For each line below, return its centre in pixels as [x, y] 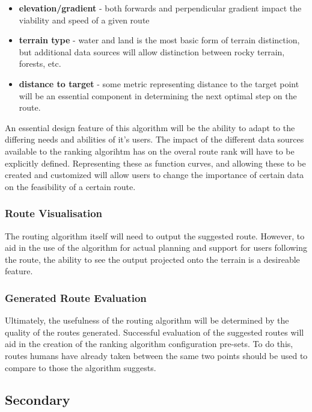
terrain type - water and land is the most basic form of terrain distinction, [159, 40]
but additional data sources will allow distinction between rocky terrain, [152, 51]
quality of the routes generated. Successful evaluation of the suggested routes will [154, 332]
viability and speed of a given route [84, 20]
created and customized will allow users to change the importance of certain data [154, 175]
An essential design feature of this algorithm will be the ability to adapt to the [150, 127]
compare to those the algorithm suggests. [81, 367]
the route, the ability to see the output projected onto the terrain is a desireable [152, 259]
